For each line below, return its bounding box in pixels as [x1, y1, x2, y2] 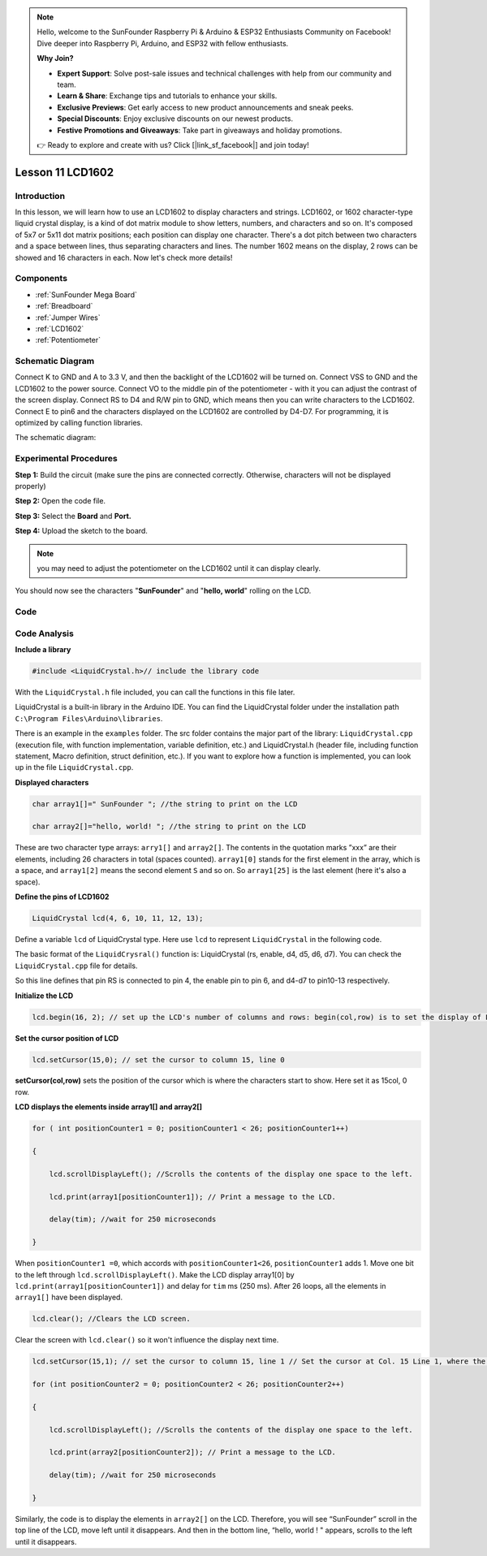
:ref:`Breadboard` [35, 301, 93, 311]
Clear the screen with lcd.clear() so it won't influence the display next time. [15, 1335, 279, 1345]
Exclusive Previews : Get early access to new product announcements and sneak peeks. [57, 102, 354, 112]
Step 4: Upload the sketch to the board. [15, 526, 148, 536]
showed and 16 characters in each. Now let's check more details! [15, 253, 233, 262]
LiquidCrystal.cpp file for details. [15, 961, 138, 970]
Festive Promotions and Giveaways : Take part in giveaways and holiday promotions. [57, 125, 343, 135]
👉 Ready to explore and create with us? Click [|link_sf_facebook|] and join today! [37, 140, 309, 149]
